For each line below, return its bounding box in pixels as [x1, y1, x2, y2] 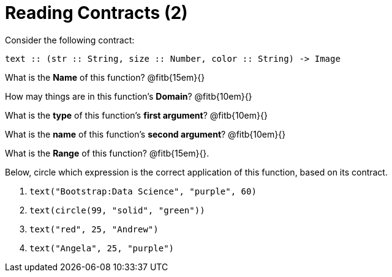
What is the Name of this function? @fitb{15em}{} [5, 72, 205, 83]
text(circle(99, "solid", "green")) [29, 205, 205, 215]
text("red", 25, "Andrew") [29, 224, 159, 234]
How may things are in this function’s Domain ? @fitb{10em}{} [5, 90, 252, 102]
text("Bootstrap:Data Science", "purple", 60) [29, 186, 257, 196]
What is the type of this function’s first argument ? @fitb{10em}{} [5, 109, 268, 120]
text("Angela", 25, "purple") [29, 243, 175, 253]
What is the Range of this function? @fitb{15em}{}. [5, 147, 209, 158]
